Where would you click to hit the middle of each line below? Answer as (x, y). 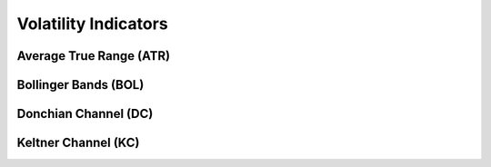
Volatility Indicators (92, 24)
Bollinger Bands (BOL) (80, 85)
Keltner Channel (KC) (78, 143)
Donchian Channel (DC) (85, 114)
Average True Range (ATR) (94, 56)
